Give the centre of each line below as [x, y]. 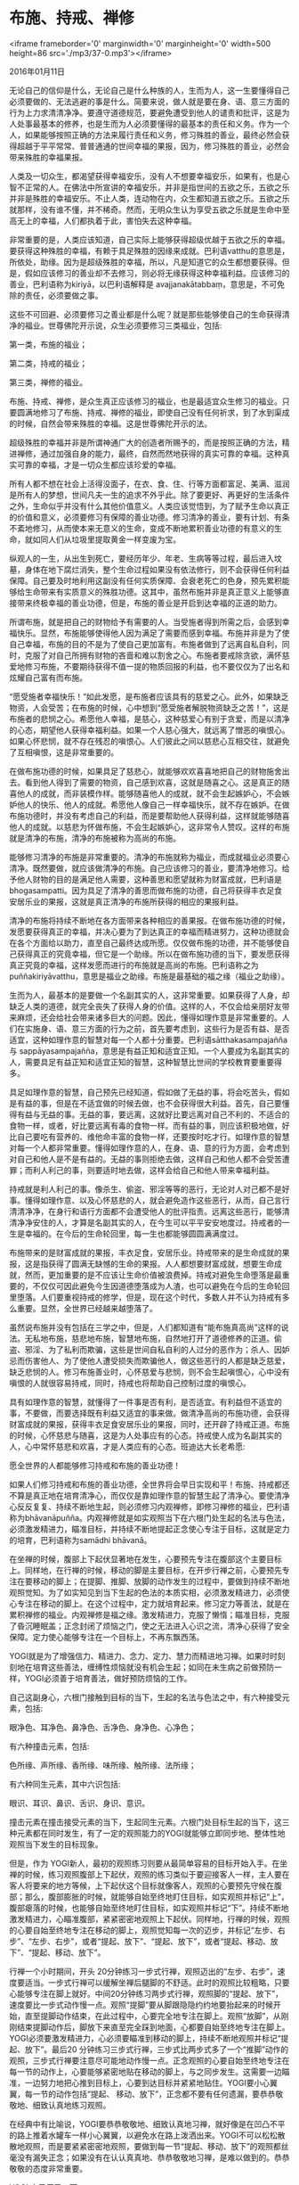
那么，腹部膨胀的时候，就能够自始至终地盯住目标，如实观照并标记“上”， [157, 1896]
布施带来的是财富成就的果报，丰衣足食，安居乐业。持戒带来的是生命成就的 [145, 1253]
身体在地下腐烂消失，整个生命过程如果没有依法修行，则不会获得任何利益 [157, 569]
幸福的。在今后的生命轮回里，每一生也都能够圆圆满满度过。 [133, 1233]
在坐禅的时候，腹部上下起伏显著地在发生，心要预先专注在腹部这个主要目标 [145, 1559]
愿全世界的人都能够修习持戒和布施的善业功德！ [95, 1465]
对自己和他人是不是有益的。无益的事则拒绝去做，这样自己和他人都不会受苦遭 [149, 1159]
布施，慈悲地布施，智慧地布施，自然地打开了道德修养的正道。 [161, 1338]
